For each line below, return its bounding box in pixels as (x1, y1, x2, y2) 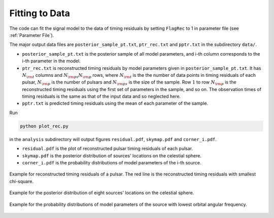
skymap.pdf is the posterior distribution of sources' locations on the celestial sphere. (22, 152, 201, 159)
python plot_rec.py (20, 123, 68, 129)
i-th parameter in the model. (22, 58, 81, 64)
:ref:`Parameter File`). (9, 32, 54, 38)
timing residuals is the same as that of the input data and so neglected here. (22, 94, 181, 100)
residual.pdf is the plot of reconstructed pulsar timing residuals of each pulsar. (22, 146, 193, 152)
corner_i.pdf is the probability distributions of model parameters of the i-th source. (22, 159, 201, 165)
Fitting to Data (9, 8, 71, 19)
